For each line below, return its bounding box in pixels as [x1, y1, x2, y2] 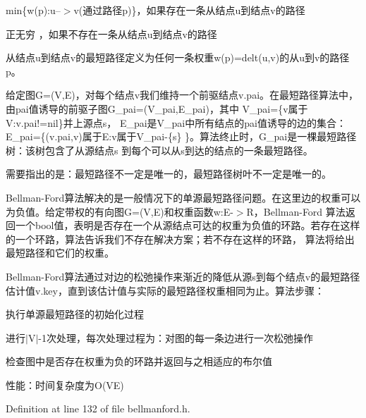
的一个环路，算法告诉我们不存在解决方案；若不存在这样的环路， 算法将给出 [6, 231, 355, 246]
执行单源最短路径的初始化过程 [6, 307, 144, 321]
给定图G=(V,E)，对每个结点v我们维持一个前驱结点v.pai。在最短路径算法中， [6, 87, 359, 102]
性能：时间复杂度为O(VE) [6, 377, 124, 392]
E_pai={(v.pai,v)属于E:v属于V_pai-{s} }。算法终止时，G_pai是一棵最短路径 [6, 129, 357, 144]
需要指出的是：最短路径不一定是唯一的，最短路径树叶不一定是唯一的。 [6, 166, 331, 181]
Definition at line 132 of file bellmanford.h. [6, 401, 190, 416]
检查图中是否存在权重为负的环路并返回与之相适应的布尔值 [6, 354, 272, 369]
